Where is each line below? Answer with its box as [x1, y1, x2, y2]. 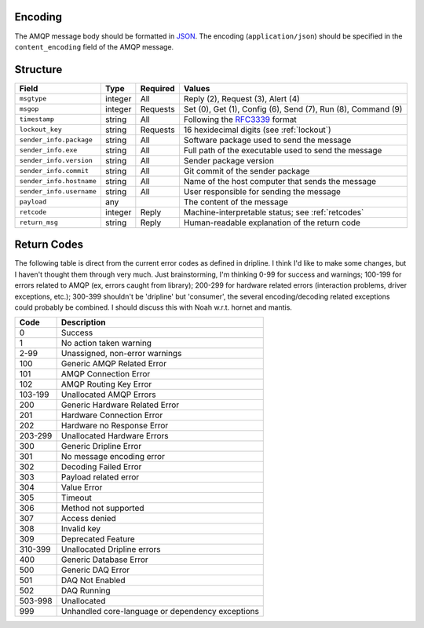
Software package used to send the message [183, 134, 352, 145]
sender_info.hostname [19, 177, 97, 185]
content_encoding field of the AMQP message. [14, 42, 174, 51]
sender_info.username [19, 187, 97, 196]
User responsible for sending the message [183, 185, 342, 196]
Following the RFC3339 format [183, 114, 298, 125]
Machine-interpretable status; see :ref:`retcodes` [183, 207, 364, 218]
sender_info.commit [19, 167, 90, 175]
